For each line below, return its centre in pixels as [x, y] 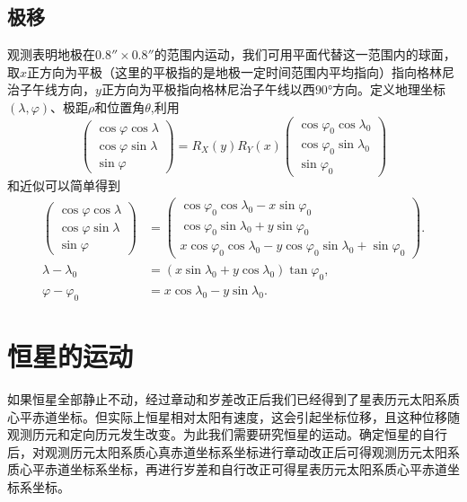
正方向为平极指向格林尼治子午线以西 [208, 89]
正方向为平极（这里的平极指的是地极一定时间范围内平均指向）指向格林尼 [241, 71]
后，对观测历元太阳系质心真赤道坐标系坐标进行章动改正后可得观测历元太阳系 [233, 451]
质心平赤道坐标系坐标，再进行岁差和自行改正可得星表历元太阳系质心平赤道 [227, 469]
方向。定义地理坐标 [389, 89]
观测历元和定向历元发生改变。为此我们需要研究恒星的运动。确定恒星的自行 [227, 434]
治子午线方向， [51, 89]
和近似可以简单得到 [64, 185]
